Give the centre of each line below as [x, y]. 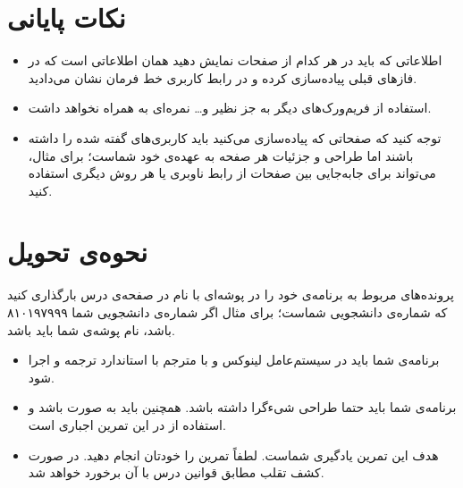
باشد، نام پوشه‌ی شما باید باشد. [91, 329]
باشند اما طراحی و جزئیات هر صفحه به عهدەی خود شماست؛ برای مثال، [221, 155]
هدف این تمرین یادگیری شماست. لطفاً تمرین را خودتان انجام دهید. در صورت [233, 454]
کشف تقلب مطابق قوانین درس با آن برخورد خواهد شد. [176, 472]
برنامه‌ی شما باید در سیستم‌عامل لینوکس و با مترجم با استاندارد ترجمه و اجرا [234, 360]
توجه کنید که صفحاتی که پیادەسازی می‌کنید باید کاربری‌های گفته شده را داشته [235, 137]
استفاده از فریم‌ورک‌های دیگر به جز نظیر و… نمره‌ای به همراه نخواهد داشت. [230, 108]
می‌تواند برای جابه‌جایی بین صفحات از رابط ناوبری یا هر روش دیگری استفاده [232, 173]
